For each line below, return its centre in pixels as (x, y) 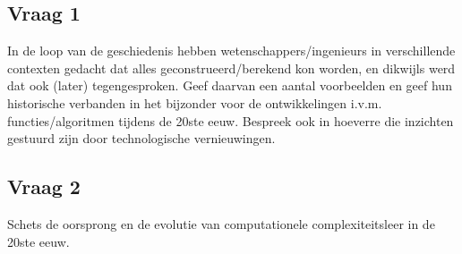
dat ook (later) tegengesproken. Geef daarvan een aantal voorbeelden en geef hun (230, 85)
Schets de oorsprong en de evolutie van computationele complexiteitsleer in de (221, 223)
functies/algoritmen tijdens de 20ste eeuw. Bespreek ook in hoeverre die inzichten (231, 120)
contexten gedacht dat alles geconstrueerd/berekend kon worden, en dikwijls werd (231, 68)
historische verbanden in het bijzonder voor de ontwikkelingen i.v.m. (195, 102)
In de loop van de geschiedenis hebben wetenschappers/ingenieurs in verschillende (231, 51)
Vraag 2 (44, 186)
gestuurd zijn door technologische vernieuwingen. (141, 138)
